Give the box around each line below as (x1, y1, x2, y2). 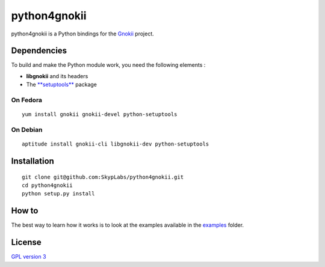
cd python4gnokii (22, 182, 73, 189)
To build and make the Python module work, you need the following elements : (11, 61, 206, 69)
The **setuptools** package (26, 81, 97, 88)
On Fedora (11, 96, 42, 104)
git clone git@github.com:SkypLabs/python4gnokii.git (22, 173, 184, 180)
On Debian (11, 125, 43, 133)
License (11, 238, 42, 248)
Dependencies (11, 46, 67, 56)
